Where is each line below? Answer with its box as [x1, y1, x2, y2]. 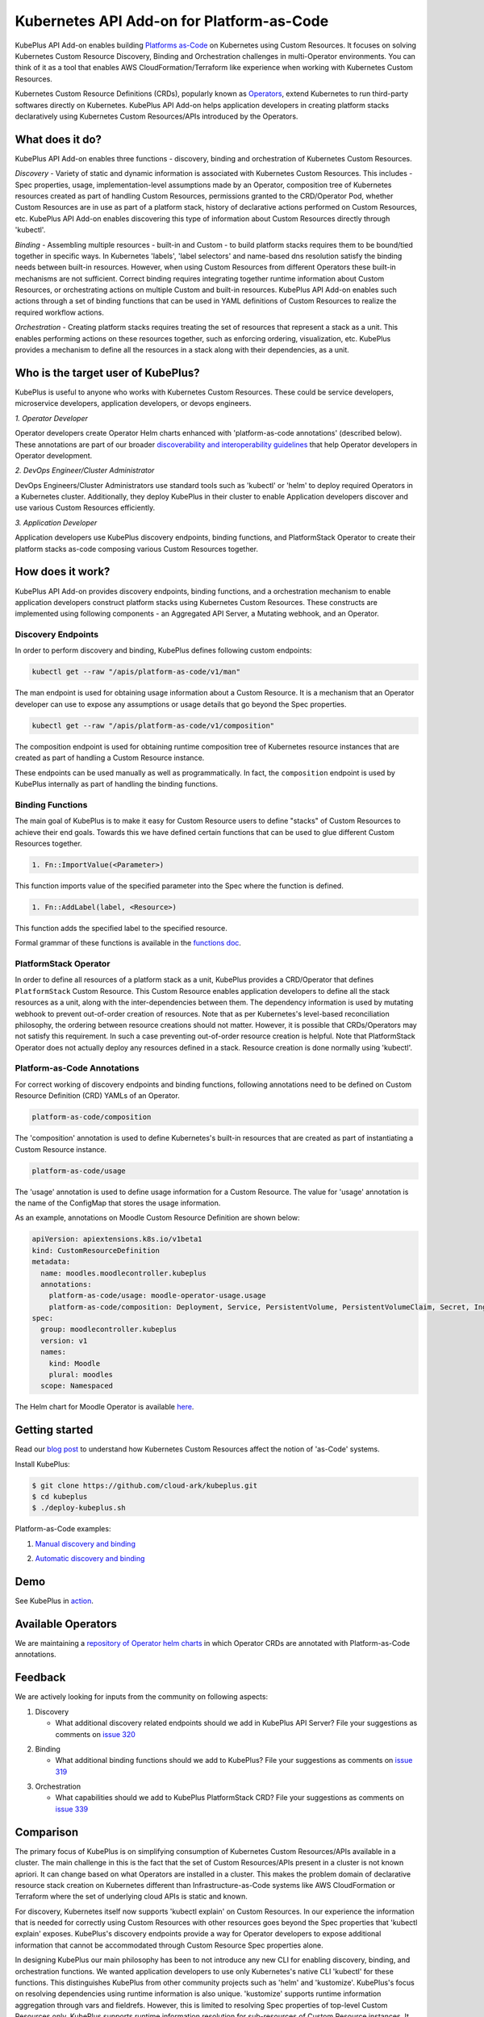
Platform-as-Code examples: [15, 1524, 111, 1534]
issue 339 [55, 1804, 89, 1814]
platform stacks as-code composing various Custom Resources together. [15, 544, 258, 553]
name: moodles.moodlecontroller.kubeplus [40, 1268, 207, 1278]
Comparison [15, 1825, 79, 1839]
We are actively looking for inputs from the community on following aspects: [15, 1692, 269, 1702]
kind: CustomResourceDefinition [31, 1246, 161, 1255]
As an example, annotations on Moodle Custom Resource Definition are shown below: [15, 1213, 300, 1222]
